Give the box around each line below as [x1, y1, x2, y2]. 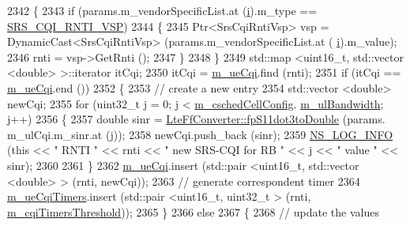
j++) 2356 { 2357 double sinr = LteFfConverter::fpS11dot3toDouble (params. [7, 111, 386, 127]
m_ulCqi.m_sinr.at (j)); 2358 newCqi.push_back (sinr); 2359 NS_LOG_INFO [7, 126, 393, 142]
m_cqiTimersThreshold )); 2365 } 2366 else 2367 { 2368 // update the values [7, 203, 379, 220]
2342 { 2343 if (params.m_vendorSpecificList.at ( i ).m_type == [7, 2, 318, 18]
